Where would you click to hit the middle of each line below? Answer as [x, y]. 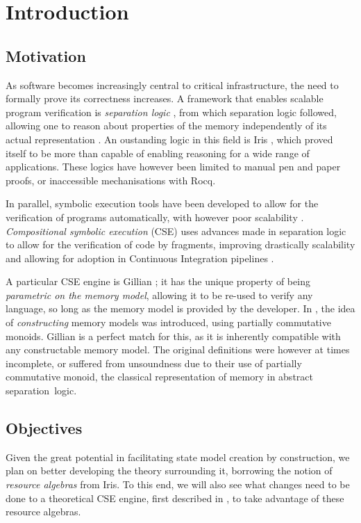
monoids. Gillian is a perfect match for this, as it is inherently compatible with [173, 336]
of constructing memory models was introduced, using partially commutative [168, 322]
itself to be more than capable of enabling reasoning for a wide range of [158, 153]
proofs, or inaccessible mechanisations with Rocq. [111, 180]
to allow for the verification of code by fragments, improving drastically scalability [180, 244]
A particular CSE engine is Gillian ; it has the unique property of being [158, 281]
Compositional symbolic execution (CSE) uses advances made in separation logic [176, 231]
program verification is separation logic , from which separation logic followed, [171, 112]
